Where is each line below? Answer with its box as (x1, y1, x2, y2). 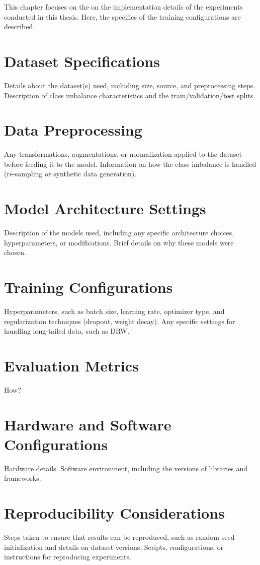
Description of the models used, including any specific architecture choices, (4, 227, 234, 238)
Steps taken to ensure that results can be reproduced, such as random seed (4, 532, 235, 542)
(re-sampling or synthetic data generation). (4, 168, 137, 179)
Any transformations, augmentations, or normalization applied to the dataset (4, 149, 242, 159)
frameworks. (4, 473, 41, 483)
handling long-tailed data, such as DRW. (4, 326, 130, 336)
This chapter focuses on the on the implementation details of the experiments (4, 2, 243, 12)
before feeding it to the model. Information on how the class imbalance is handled (4, 158, 256, 169)
